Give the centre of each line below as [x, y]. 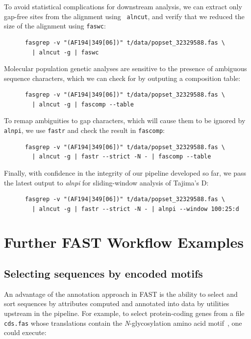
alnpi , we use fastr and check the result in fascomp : [84, 130]
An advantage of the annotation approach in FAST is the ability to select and [121, 294]
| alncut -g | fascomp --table [83, 104]
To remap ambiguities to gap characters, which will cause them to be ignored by [125, 120]
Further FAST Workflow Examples [124, 242]
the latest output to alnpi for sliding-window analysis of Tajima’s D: [106, 182]
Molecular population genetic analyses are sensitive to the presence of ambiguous [125, 68]
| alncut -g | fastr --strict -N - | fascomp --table [122, 157]
